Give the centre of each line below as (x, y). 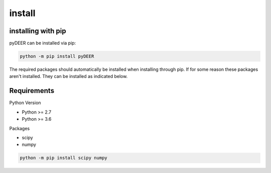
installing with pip (38, 31)
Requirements (32, 91)
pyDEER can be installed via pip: (43, 43)
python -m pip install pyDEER (57, 56)
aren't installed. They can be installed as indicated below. (69, 76)
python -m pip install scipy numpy (63, 158)
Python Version (25, 103)
